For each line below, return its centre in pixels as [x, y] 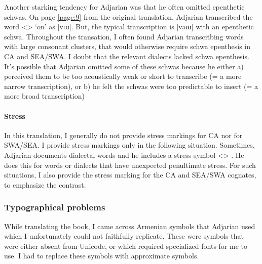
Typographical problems [55, 207]
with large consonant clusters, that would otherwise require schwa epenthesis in [127, 46]
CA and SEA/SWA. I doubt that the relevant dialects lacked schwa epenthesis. [127, 56]
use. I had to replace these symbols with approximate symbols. [102, 256]
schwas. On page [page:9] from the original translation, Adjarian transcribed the [128, 16]
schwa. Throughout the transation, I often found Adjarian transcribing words [124, 36]
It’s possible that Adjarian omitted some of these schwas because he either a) [124, 66]
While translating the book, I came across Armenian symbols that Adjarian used [130, 226]
